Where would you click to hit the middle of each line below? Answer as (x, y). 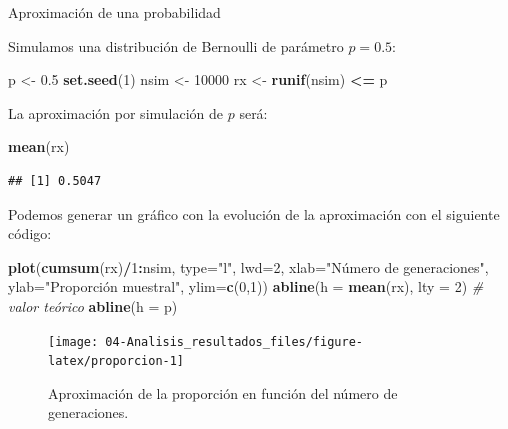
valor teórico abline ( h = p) (93, 305)
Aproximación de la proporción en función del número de (223, 392)
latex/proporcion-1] (116, 361)
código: (30, 233)
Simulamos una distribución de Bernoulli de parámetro (176, 45)
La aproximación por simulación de (116, 112)
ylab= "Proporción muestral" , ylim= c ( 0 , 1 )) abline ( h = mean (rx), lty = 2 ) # (246, 286)
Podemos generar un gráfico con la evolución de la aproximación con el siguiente (254, 213)
